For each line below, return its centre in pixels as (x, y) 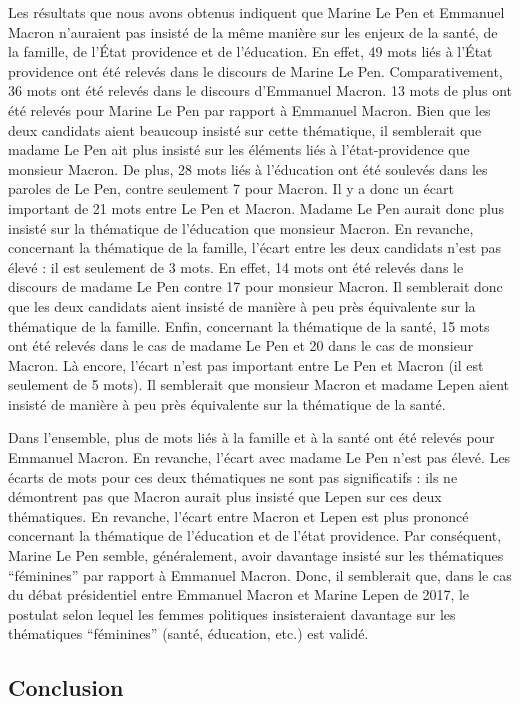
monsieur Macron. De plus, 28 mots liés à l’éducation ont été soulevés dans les (248, 168)
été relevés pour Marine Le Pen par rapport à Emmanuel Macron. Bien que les (249, 109)
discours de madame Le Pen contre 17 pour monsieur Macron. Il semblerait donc (255, 286)
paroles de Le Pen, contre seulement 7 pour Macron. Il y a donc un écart (231, 188)
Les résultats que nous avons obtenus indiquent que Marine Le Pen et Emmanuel (256, 12)
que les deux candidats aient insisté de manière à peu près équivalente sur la (242, 305)
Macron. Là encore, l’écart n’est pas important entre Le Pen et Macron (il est (246, 364)
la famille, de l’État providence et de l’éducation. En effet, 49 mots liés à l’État (250, 51)
